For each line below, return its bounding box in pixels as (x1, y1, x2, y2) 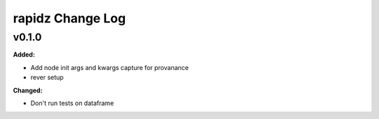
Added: (13, 50, 35, 59)
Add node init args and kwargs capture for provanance (30, 63, 189, 71)
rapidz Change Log (13, 10, 126, 26)
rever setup (30, 73, 64, 82)
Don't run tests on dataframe (30, 99, 114, 107)
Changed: (13, 86, 43, 94)
